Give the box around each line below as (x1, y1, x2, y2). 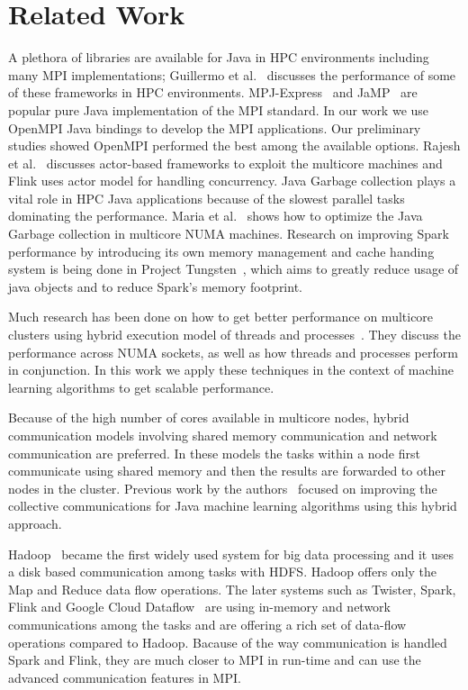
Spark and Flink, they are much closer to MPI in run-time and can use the (8, 650, 421, 669)
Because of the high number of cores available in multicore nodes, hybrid (8, 408, 409, 427)
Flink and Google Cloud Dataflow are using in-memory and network (8, 597, 391, 616)
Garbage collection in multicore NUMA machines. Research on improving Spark (8, 224, 449, 243)
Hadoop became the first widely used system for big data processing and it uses (8, 544, 454, 563)
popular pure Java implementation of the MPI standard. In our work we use (8, 100, 429, 119)
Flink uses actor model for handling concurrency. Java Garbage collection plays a (8, 171, 456, 190)
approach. (8, 513, 62, 532)
